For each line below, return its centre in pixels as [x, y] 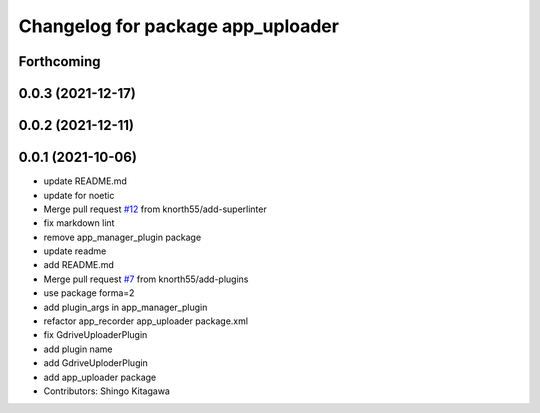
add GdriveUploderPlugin [96, 363]
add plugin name [78, 349]
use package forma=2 [89, 293]
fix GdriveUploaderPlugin [95, 335]
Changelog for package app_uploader [179, 26]
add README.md [79, 265]
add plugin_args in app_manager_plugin [125, 307]
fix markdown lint [79, 223]
